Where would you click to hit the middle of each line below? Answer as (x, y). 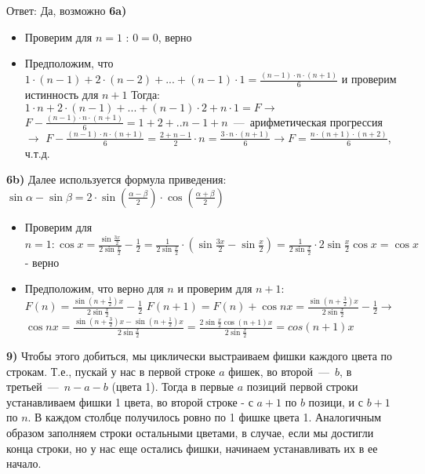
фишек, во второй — (279, 371)
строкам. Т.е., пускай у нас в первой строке (111, 371)
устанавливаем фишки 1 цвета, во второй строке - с (130, 401)
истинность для (62, 94)
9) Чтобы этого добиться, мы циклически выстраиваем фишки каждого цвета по (200, 355)
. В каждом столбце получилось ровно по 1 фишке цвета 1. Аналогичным (204, 417)
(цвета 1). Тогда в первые (173, 386)
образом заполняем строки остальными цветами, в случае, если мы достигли (190, 432)
